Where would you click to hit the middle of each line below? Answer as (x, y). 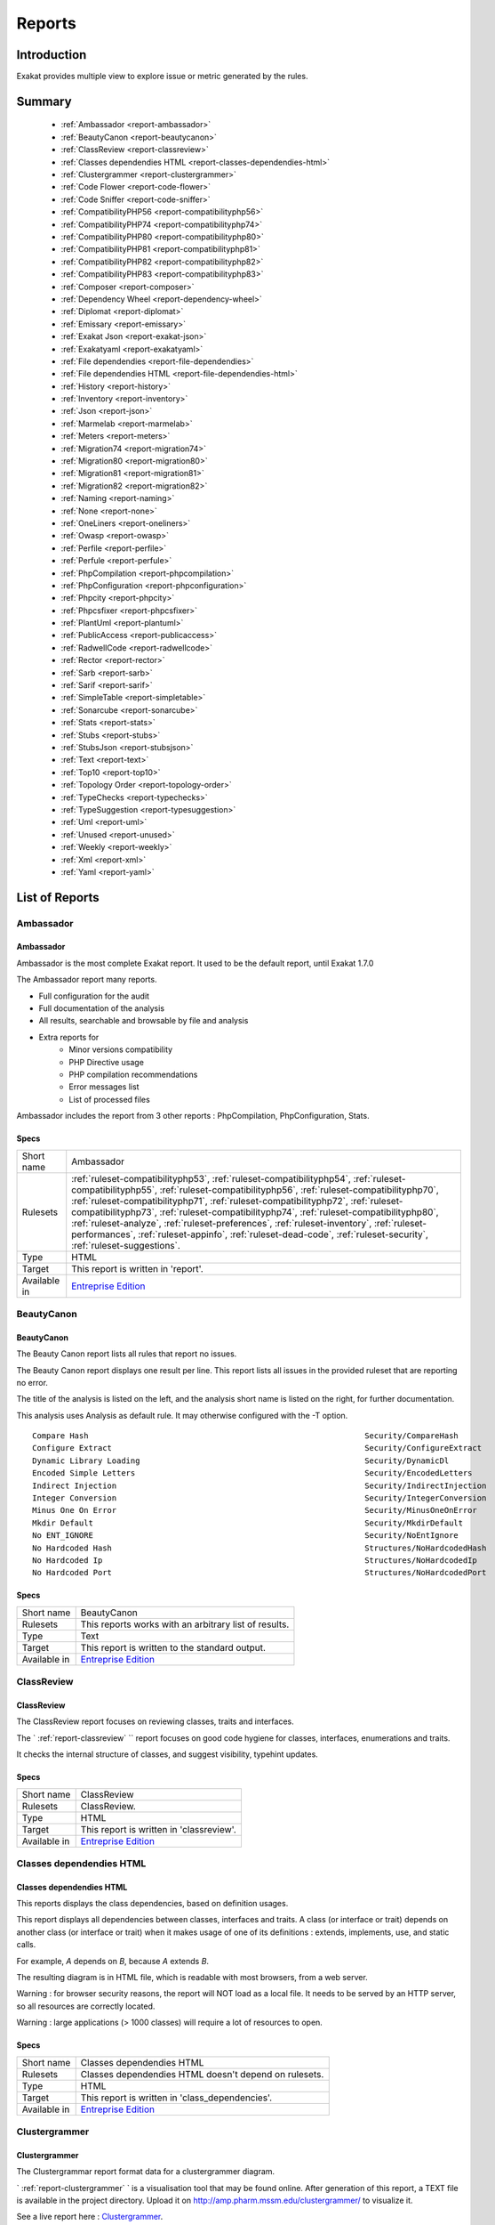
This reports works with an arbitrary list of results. (185, 1624)
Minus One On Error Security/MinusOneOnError (255, 1510)
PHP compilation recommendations (133, 1074)
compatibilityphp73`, (114, 1212)
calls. (26, 1945)
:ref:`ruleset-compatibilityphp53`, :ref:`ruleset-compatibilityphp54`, (211, 1178)
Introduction (52, 55)
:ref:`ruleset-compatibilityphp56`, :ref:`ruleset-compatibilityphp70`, (299, 1190)
